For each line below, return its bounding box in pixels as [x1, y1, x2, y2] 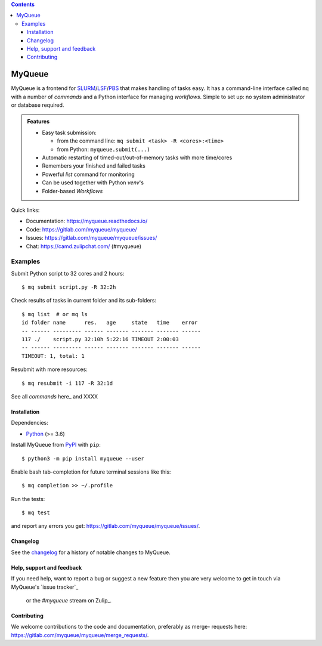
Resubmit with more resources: [11, 366, 88, 373]
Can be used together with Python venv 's [42, 179, 144, 186]
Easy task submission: [42, 129, 97, 136]
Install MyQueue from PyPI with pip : [11, 441, 101, 449]
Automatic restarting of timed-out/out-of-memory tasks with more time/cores [42, 154, 233, 161]
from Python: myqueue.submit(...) [57, 146, 150, 153]
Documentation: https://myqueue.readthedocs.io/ [26, 218, 148, 225]
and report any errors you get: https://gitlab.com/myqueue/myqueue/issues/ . [11, 523, 200, 530]
